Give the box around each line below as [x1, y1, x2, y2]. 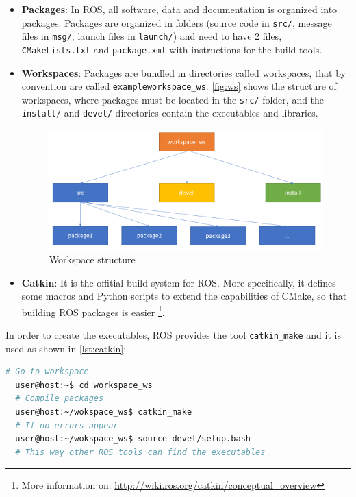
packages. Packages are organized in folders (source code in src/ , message [21, 15, 332, 29]
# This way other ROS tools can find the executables [15, 447, 266, 457]
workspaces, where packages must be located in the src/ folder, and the [21, 92, 325, 106]
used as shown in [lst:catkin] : [5, 341, 127, 355]
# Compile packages [15, 393, 104, 404]
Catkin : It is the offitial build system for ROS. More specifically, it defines [21, 275, 336, 289]
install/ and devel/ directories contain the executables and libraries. [21, 106, 318, 120]
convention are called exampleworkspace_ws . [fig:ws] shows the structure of [21, 79, 337, 93]
